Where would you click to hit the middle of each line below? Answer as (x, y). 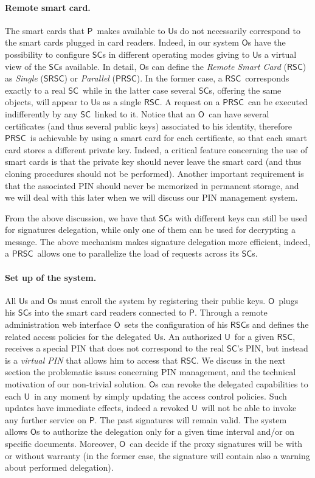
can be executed (278, 102)
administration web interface (58, 324)
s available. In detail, (98, 66)
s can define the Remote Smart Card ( (216, 66)
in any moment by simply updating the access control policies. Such (161, 396)
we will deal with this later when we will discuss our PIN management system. (151, 197)
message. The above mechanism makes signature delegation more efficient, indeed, (158, 241)
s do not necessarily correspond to (237, 30)
